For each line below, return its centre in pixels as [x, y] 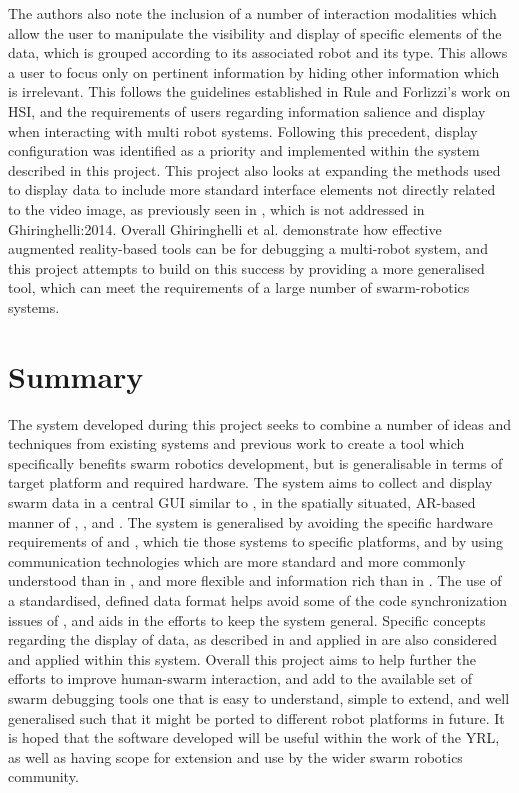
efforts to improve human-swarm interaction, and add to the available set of [240, 678]
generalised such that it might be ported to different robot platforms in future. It [256, 717]
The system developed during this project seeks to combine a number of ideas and [259, 423]
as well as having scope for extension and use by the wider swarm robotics [235, 756]
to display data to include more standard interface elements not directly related [252, 189]
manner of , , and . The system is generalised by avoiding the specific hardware [250, 521]
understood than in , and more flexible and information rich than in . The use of [255, 580]
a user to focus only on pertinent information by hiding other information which [254, 71]
